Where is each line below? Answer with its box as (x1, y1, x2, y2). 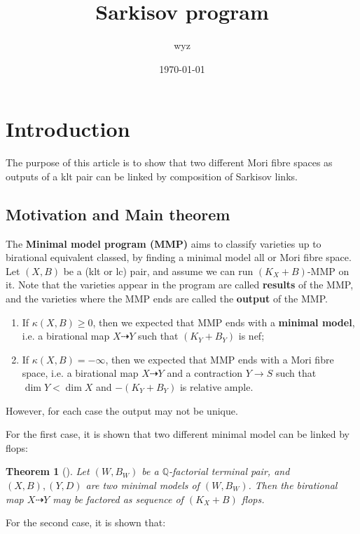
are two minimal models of (85, 477, 200, 492)
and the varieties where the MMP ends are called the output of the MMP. (6, 291, 328, 306)
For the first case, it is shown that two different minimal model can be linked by (6, 427, 349, 441)
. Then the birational (248, 477, 338, 492)
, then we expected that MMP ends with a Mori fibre (105, 352, 334, 366)
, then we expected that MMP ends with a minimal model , (92, 314, 355, 329)
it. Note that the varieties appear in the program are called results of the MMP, (6, 277, 354, 292)
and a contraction (167, 366, 243, 380)
